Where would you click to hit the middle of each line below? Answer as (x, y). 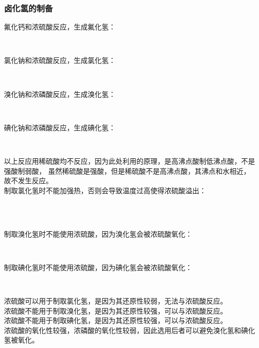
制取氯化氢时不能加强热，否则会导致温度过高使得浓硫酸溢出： (105, 190)
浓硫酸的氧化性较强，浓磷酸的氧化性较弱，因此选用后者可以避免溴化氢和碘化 (129, 330)
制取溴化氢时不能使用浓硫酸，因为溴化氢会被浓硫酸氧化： (98, 233)
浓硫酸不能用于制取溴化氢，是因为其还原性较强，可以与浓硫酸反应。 (116, 310)
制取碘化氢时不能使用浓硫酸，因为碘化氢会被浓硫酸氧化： (98, 267)
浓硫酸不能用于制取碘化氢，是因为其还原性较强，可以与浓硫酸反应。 (116, 320)
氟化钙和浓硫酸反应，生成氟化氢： (60, 27)
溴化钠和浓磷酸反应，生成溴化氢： (60, 94)
